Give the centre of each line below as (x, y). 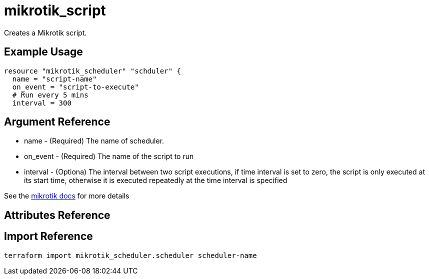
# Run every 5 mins (50, 95)
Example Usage (43, 52)
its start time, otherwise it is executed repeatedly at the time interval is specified (156, 180)
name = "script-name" (54, 79)
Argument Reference (57, 122)
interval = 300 (42, 103)
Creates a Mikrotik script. (45, 32)
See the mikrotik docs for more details (67, 196)
